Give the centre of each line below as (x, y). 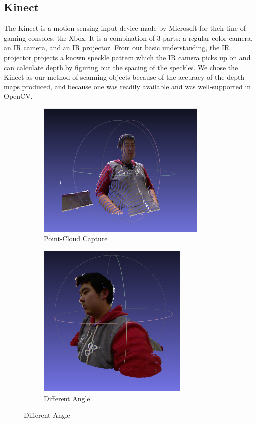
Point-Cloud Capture (76, 238)
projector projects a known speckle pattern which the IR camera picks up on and (127, 57)
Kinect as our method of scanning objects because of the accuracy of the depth (124, 77)
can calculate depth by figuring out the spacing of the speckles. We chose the (121, 67)
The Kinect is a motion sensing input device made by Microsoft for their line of (125, 28)
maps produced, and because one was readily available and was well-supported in (128, 86)
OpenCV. (18, 96)
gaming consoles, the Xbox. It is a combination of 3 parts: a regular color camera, (128, 38)
